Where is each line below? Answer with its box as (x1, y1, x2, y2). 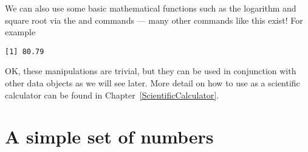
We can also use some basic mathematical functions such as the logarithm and (5, 2, 296, 14)
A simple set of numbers (5, 124, 214, 149)
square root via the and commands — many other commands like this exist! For (5, 13, 303, 26)
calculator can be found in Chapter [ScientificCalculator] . (5, 88, 219, 101)
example (5, 26, 36, 38)
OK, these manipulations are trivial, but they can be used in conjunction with (5, 64, 296, 77)
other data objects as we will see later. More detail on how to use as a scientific (5, 77, 300, 89)
